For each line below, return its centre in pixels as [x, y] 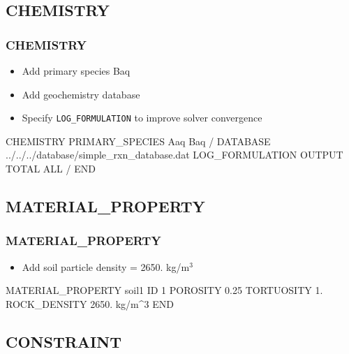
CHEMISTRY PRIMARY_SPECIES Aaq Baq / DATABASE [138, 141]
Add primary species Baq [76, 71]
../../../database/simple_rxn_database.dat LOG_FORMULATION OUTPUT [174, 155]
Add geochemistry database [81, 94]
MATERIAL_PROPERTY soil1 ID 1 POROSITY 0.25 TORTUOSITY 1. [164, 290]
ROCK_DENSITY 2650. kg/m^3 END [90, 303]
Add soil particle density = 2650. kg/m [106, 266]
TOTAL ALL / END [51, 169]
